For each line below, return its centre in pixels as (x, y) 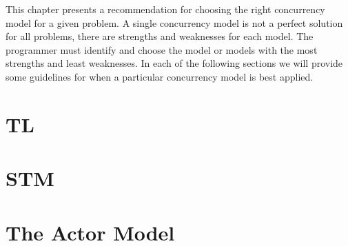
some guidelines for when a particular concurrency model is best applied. (160, 76)
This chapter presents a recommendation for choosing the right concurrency (165, 9)
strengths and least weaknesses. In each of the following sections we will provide (174, 63)
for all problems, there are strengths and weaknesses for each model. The (160, 36)
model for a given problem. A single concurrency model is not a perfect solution (174, 22)
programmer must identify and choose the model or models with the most (162, 49)
